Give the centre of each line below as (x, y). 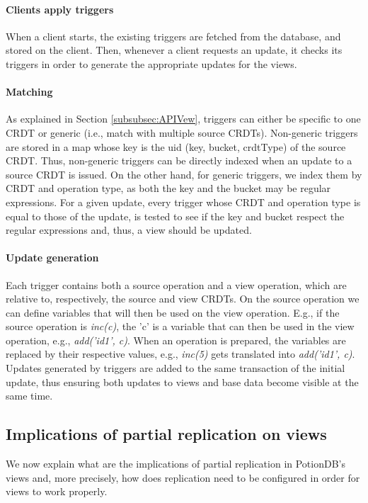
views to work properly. (57, 491)
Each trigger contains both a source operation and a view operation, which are (176, 284)
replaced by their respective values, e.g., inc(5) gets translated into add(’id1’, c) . (180, 354)
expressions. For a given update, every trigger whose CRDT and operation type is (183, 202)
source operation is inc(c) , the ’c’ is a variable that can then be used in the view (180, 326)
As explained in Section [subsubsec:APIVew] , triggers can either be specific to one (183, 119)
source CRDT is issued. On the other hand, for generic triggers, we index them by (184, 174)
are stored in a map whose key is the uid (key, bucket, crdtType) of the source (176, 146)
